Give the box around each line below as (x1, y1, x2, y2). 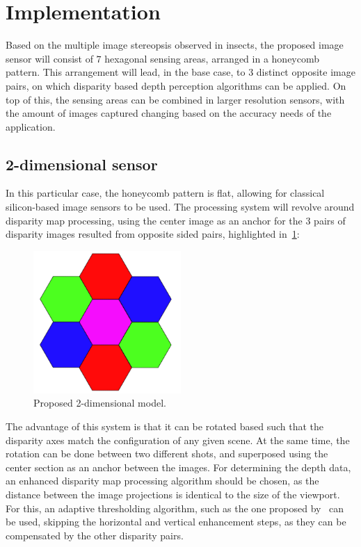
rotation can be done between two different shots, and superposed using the (6, 446, 328, 461)
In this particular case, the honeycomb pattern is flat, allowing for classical (6, 186, 325, 200)
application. (6, 119, 56, 133)
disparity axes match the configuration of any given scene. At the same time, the (6, 432, 350, 447)
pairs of (314, 213, 346, 227)
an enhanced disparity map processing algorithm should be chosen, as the (6, 473, 319, 488)
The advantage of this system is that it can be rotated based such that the (6, 419, 324, 434)
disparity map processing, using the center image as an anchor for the (6, 213, 303, 227)
